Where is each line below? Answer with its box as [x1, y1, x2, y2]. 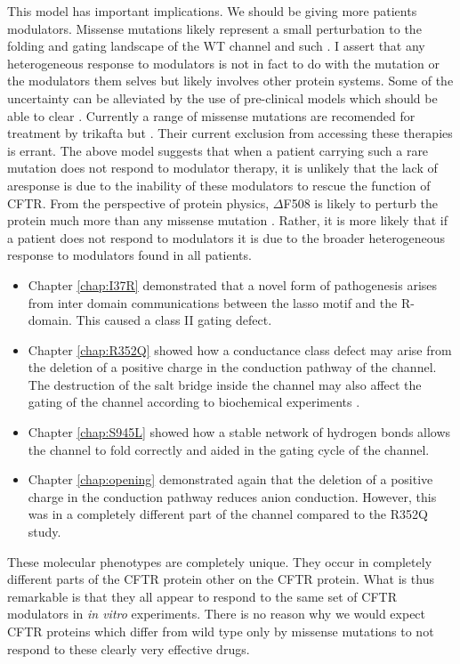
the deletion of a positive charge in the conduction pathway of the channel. [28, 358, 437, 377]
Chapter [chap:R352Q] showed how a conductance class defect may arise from [28, 340, 452, 359]
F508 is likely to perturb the [283, 193, 438, 212]
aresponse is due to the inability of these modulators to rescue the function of [7, 175, 431, 194]
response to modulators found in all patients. [7, 246, 252, 264]
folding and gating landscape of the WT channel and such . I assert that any [7, 36, 425, 55]
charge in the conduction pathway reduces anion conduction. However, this [28, 487, 437, 506]
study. [28, 522, 61, 541]
